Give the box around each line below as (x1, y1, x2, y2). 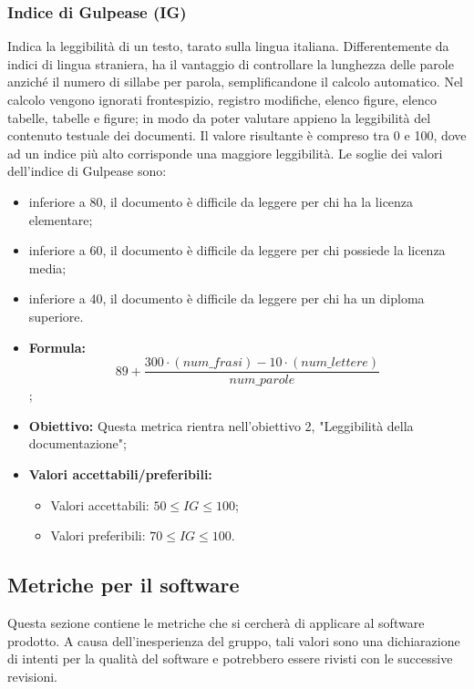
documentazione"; (28, 434, 127, 453)
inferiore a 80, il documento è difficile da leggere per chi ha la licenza (28, 191, 414, 211)
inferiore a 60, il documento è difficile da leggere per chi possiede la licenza (28, 241, 446, 260)
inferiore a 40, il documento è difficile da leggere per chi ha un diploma (28, 289, 425, 308)
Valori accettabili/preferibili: (28, 464, 212, 483)
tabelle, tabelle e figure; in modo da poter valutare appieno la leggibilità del (7, 108, 431, 127)
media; (28, 258, 67, 277)
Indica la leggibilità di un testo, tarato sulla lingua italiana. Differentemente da (7, 36, 449, 56)
